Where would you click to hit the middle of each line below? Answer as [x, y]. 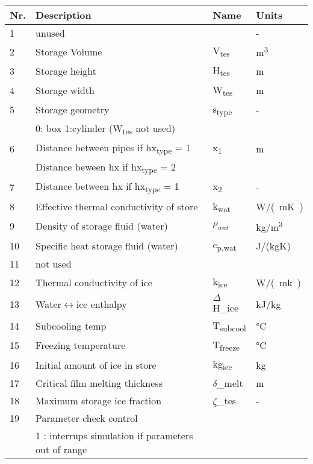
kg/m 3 [269, 226]
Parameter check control [87, 418]
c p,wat [225, 246]
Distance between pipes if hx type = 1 [113, 149]
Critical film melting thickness [99, 383]
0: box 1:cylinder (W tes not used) [106, 129]
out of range [61, 450]
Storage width [65, 90]
